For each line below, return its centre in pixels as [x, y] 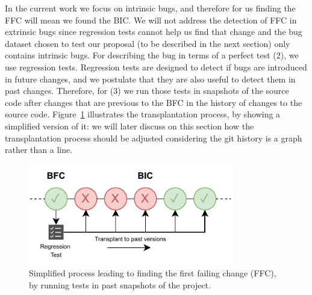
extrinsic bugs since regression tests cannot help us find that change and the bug [154, 32]
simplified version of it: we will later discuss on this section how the [129, 126]
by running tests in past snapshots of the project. [120, 284]
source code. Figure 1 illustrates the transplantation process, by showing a [143, 114]
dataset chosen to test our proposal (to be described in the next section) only [148, 43]
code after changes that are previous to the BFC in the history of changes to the [154, 102]
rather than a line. [39, 150]
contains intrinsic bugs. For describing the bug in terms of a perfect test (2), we [152, 55]
